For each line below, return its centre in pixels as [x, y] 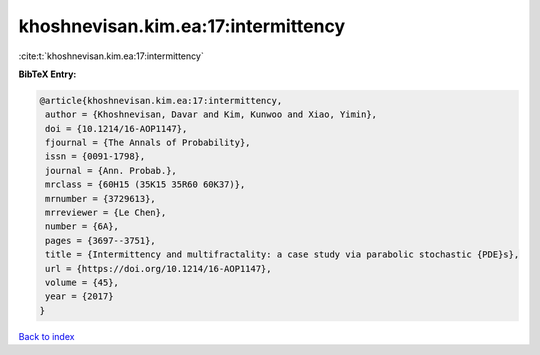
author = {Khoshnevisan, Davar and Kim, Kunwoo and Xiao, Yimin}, [211, 114]
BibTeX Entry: [47, 74]
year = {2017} [79, 296]
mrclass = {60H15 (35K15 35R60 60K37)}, [145, 184]
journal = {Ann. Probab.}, [111, 170]
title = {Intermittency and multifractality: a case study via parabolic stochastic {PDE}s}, [282, 254]
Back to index [46, 336]
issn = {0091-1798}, [95, 156]
